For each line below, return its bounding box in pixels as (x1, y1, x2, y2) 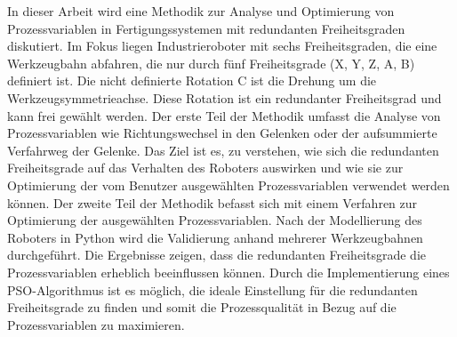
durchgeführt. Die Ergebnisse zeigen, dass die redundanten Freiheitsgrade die (7, 245, 427, 264)
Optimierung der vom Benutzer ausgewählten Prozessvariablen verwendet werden (7, 175, 450, 194)
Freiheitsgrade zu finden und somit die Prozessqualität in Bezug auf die (7, 298, 397, 317)
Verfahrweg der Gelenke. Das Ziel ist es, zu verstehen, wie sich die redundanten (7, 140, 439, 159)
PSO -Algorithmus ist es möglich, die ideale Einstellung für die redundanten (7, 280, 418, 299)
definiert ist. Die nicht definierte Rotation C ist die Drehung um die (7, 71, 377, 90)
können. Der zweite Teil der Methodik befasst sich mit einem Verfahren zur (7, 193, 418, 212)
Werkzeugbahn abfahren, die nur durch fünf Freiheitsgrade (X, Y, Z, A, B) (7, 53, 415, 72)
